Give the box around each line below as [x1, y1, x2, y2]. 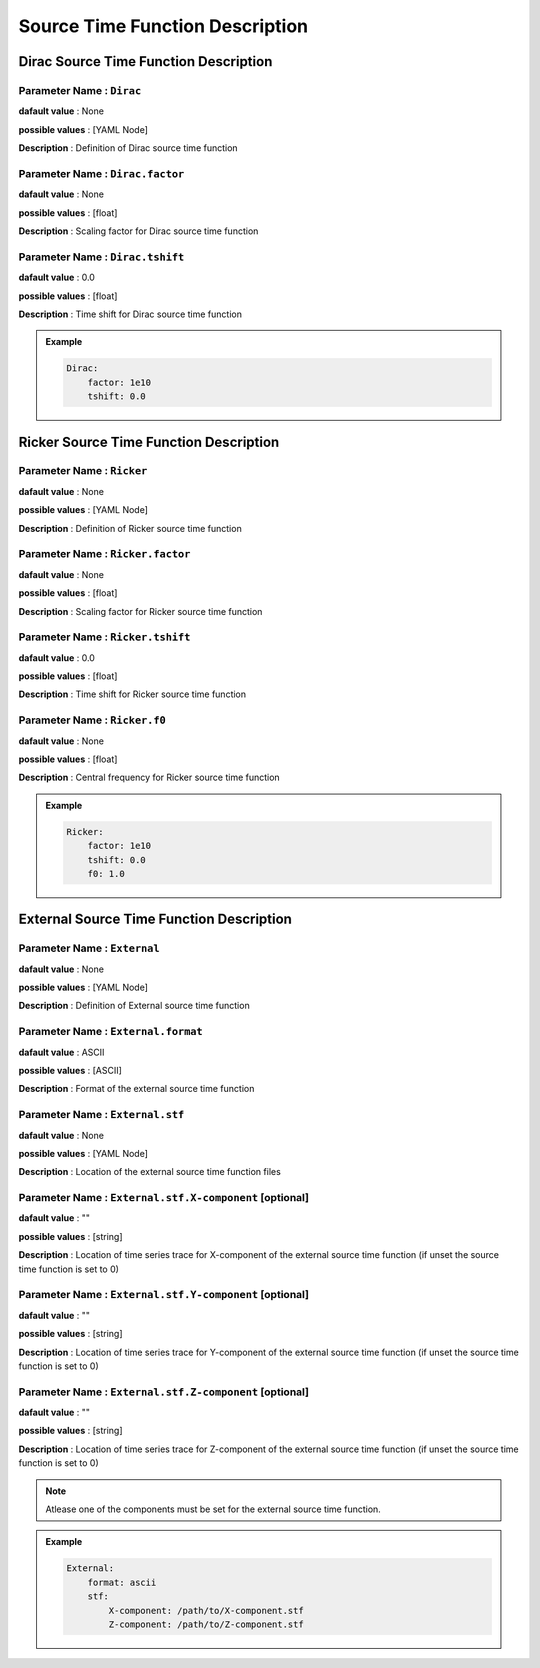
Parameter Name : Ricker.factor [18, 547, 191, 561]
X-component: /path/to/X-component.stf [108, 1605, 304, 1616]
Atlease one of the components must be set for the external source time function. [45, 1503, 382, 1515]
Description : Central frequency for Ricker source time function [18, 771, 280, 784]
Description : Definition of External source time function [18, 1000, 250, 1012]
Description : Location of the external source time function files [18, 1166, 282, 1178]
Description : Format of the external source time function [18, 1083, 255, 1095]
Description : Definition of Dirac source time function [18, 142, 239, 154]
